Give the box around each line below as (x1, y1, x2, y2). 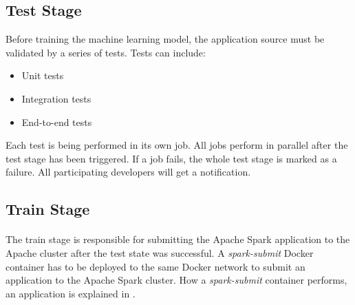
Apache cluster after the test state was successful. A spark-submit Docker (6, 245, 314, 260)
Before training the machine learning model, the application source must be (6, 32, 325, 46)
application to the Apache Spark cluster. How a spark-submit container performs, (6, 273, 347, 287)
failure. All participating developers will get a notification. (6, 165, 251, 179)
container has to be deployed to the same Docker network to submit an (6, 259, 305, 273)
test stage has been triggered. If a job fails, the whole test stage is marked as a (6, 151, 337, 165)
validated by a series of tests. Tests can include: (6, 45, 206, 59)
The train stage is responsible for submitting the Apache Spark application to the (6, 232, 350, 246)
